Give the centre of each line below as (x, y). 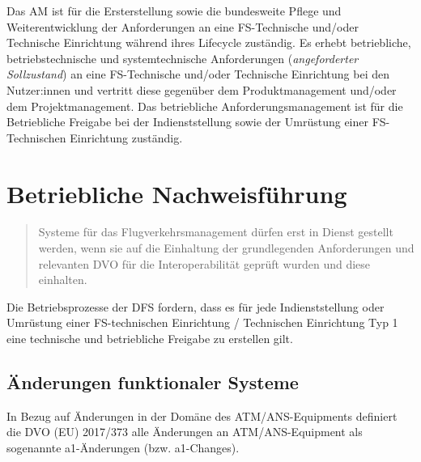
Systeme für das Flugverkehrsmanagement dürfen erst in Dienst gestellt (216, 232)
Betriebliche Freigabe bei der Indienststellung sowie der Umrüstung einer (187, 122)
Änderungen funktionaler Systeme (153, 382)
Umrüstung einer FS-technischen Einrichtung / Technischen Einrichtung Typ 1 (202, 322)
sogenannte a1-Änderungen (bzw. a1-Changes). (123, 448)
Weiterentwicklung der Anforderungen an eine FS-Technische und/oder (183, 26)
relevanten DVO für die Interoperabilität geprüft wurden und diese (204, 263)
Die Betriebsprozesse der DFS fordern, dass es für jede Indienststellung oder (196, 306)
